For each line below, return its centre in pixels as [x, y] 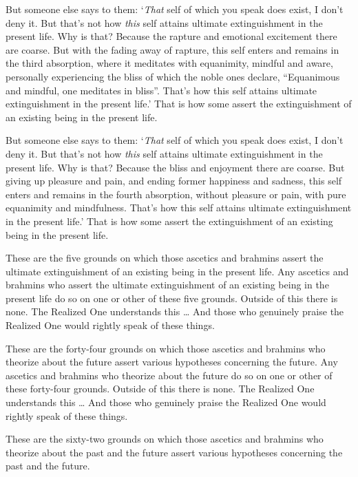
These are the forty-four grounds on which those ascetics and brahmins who [166, 348]
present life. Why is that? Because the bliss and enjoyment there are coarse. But [175, 167]
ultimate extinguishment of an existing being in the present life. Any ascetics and [177, 271]
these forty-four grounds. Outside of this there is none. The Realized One [160, 389]
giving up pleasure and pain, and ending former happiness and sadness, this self [174, 181]
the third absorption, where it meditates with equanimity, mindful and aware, [169, 63]
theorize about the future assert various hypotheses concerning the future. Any [172, 362]
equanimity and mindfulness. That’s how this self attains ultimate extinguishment [179, 208]
